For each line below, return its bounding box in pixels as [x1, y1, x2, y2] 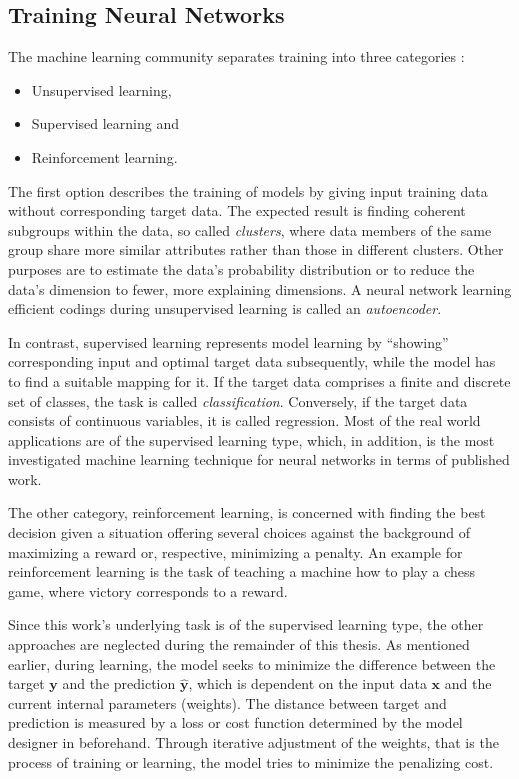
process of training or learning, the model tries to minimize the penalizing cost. [8, 751, 494, 772]
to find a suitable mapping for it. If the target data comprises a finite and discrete [8, 370, 511, 391]
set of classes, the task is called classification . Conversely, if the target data [8, 390, 468, 411]
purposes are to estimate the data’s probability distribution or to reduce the [8, 258, 475, 279]
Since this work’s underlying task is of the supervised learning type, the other [8, 614, 484, 635]
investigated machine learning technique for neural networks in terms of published [8, 449, 510, 470]
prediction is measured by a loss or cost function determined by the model [8, 712, 463, 733]
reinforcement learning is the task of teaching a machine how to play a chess [8, 561, 476, 582]
